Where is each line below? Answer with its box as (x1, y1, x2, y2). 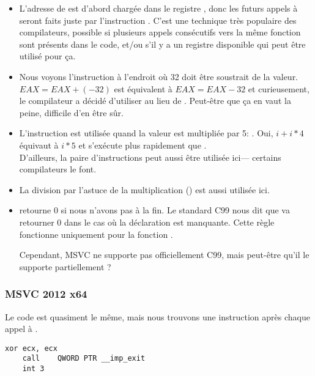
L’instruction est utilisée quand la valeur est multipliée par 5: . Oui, (19, 127, 273, 139)
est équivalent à (114, 82, 172, 95)
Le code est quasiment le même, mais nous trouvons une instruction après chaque (5, 310, 310, 323)
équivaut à (19, 138, 59, 151)
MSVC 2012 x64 (5, 286, 87, 301)
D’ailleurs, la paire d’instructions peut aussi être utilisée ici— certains (19, 150, 281, 163)
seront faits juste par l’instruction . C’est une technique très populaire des (19, 13, 297, 26)
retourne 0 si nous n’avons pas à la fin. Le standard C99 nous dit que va (19, 204, 290, 216)
